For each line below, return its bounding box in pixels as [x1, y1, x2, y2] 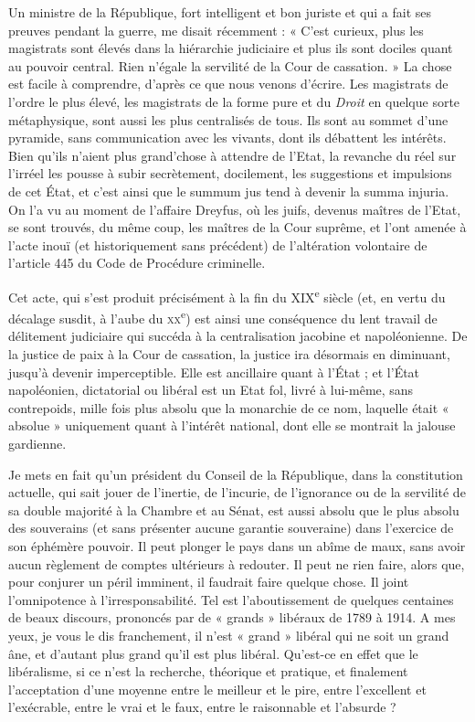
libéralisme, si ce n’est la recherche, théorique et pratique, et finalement [8, 662, 408, 681]
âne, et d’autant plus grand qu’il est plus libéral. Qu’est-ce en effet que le [8, 643, 418, 663]
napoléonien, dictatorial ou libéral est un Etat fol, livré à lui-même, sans [8, 380, 414, 399]
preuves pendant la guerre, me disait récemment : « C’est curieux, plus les [8, 20, 424, 39]
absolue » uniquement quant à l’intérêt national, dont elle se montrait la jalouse [8, 416, 456, 435]
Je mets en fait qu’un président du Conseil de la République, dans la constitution [8, 464, 463, 483]
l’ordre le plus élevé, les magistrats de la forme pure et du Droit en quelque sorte [8, 91, 460, 111]
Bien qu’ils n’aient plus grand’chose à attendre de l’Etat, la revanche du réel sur [8, 145, 457, 165]
